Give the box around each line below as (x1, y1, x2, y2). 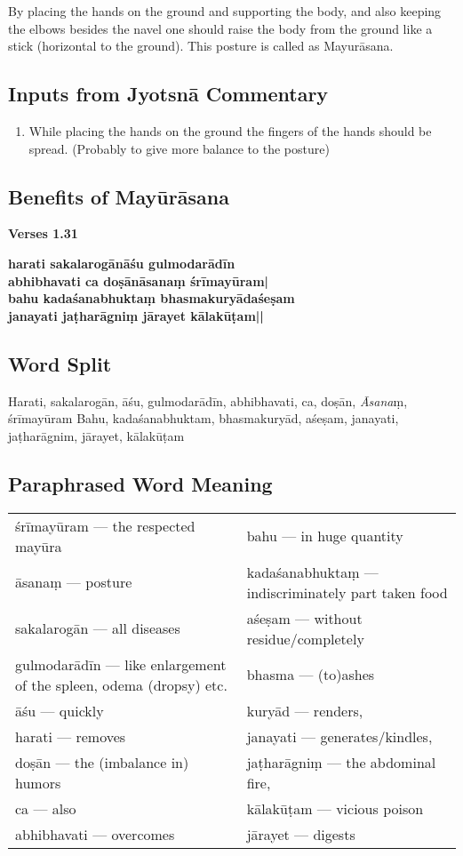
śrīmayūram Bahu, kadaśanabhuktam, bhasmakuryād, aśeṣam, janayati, (8, 409, 399, 428)
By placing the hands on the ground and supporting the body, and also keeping (8, 2, 442, 20)
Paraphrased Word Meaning (8, 469, 273, 497)
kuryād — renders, (246, 700, 363, 721)
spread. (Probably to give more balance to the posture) (28, 139, 330, 157)
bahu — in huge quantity (246, 525, 403, 547)
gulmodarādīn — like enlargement (15, 653, 227, 675)
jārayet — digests (246, 823, 355, 844)
